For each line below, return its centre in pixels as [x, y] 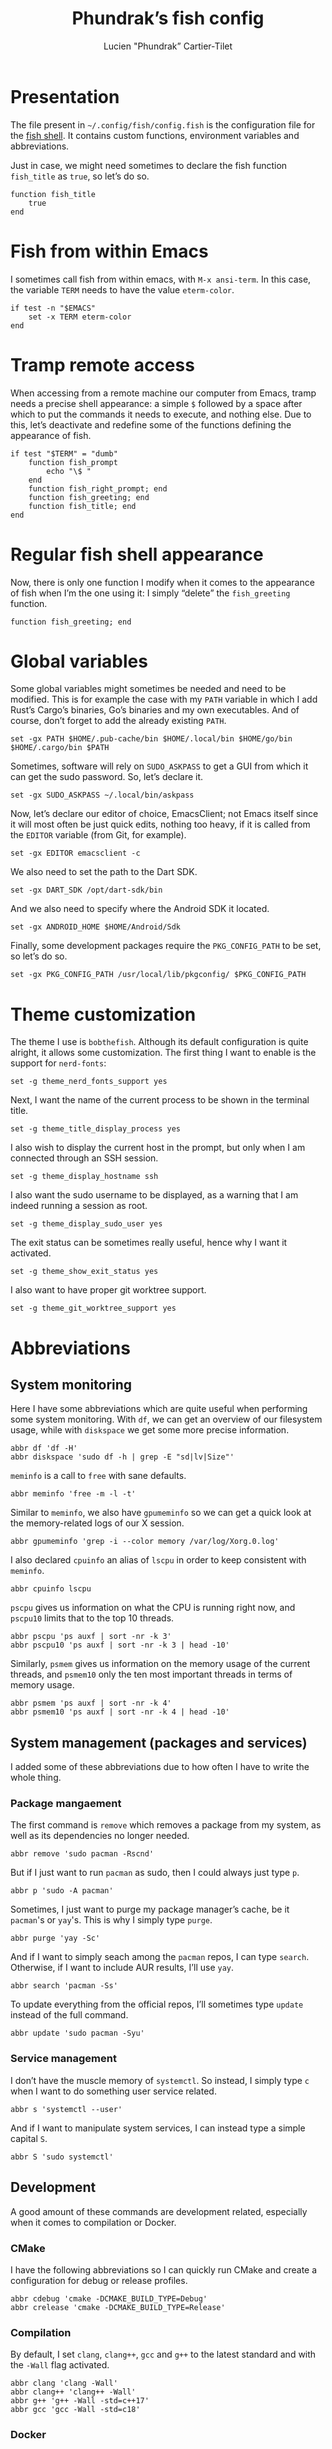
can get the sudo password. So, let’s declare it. [107, 777]
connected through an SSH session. [84, 1158]
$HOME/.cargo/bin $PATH [60, 748]
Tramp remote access [102, 364]
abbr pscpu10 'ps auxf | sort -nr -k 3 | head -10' [120, 1645]
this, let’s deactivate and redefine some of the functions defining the [151, 424]
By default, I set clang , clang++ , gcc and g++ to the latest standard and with [163, 2354]
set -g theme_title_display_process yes [96, 1129]
